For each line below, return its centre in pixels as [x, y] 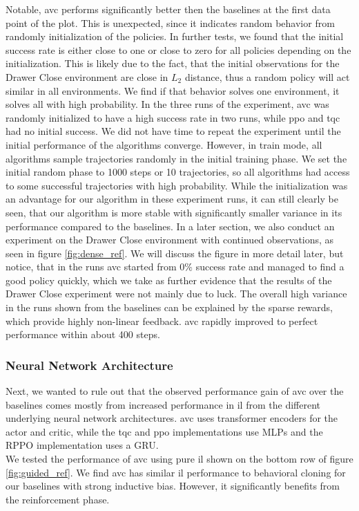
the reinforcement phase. [58, 499]
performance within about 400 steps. [83, 334]
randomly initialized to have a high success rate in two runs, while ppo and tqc [173, 117]
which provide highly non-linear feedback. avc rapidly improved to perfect [162, 320]
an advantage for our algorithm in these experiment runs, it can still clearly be [172, 199]
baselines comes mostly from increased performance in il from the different [163, 404]
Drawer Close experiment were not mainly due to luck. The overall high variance [176, 294]
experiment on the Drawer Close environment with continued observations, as [170, 240]
